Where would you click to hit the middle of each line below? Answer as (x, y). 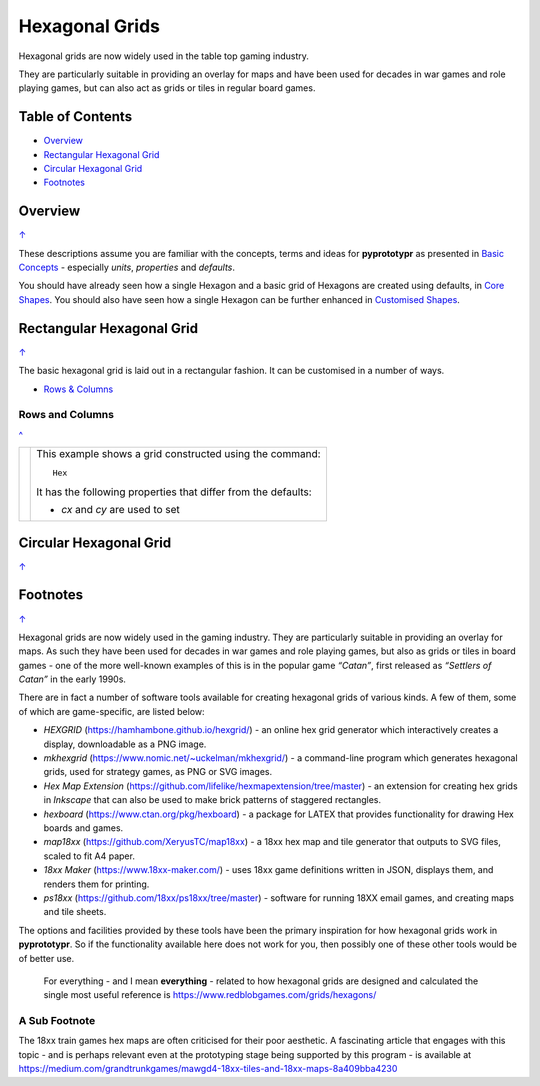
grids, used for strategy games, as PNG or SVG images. (158, 772)
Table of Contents (75, 116)
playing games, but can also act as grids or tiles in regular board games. (167, 88)
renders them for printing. (96, 884)
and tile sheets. (75, 912)
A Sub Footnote (57, 1021)
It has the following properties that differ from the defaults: (174, 492)
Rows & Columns (78, 389)
